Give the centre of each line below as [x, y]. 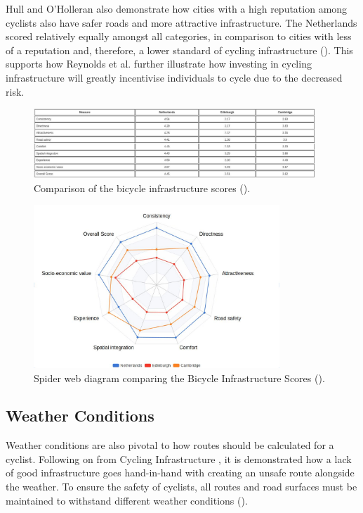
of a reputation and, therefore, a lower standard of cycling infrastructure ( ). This [179, 50]
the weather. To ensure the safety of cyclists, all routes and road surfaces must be [181, 487]
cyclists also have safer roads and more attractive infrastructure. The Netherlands [181, 22]
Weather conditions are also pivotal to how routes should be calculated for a [170, 445]
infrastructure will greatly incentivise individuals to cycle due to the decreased [174, 77]
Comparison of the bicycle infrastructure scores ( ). [142, 188]
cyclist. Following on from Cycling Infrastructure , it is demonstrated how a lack [179, 458]
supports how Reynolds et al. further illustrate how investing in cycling [159, 64]
